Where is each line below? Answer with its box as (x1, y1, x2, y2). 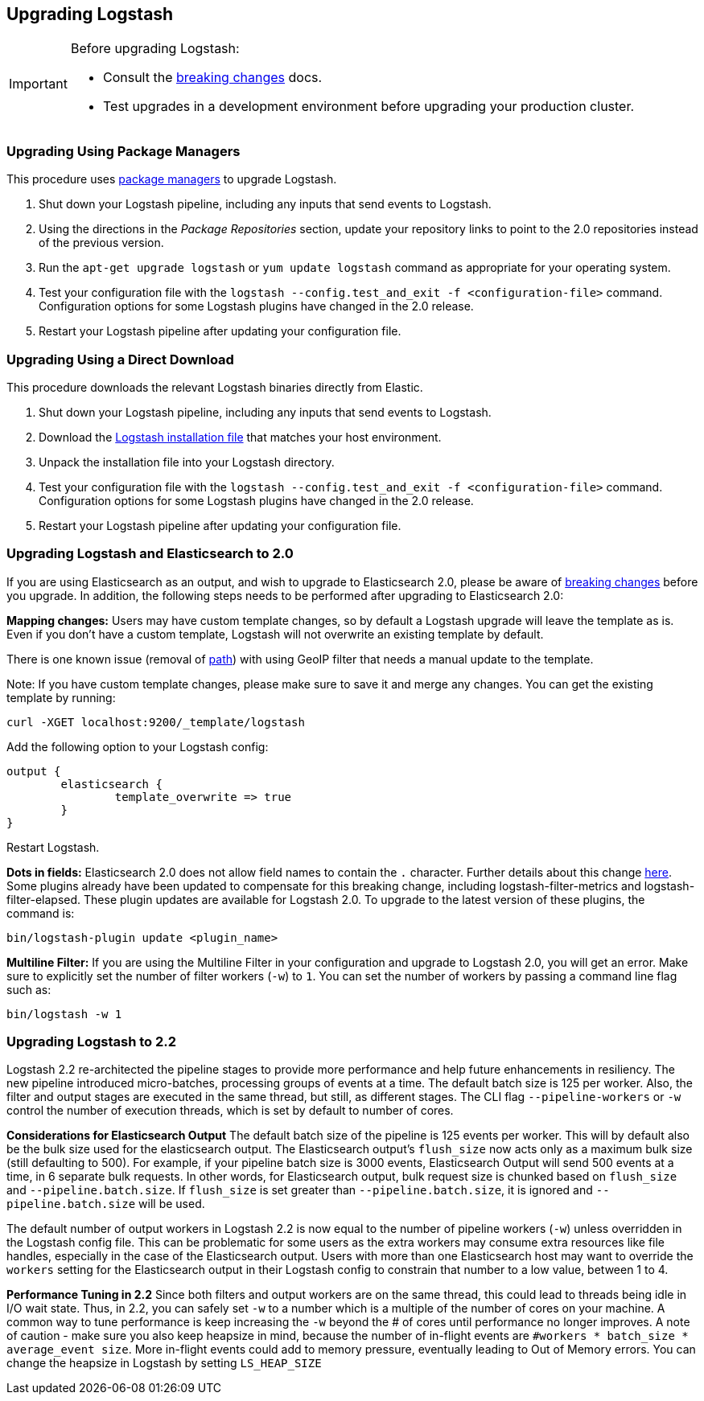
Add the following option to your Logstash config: (6, 739, 269, 754)
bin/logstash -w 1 (6, 1007, 122, 1021)
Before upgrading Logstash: (70, 40, 240, 57)
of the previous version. (39, 236, 164, 250)
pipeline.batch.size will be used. (6, 1197, 205, 1211)
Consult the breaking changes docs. (102, 69, 323, 86)
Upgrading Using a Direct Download (6, 351, 234, 368)
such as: (6, 982, 51, 996)
